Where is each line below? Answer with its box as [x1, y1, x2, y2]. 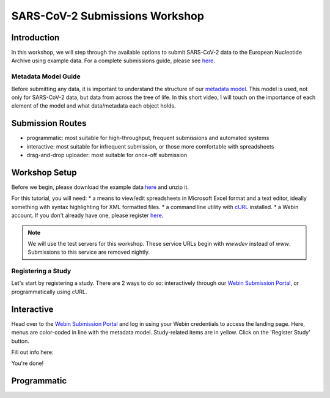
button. [11, 337, 30, 345]
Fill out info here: [11, 348, 54, 356]
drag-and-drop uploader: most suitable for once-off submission [26, 152, 188, 159]
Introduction [11, 32, 60, 43]
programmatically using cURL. [11, 288, 87, 295]
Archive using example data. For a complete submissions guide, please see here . [11, 57, 215, 64]
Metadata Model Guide [11, 72, 81, 81]
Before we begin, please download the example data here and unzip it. [11, 183, 189, 191]
